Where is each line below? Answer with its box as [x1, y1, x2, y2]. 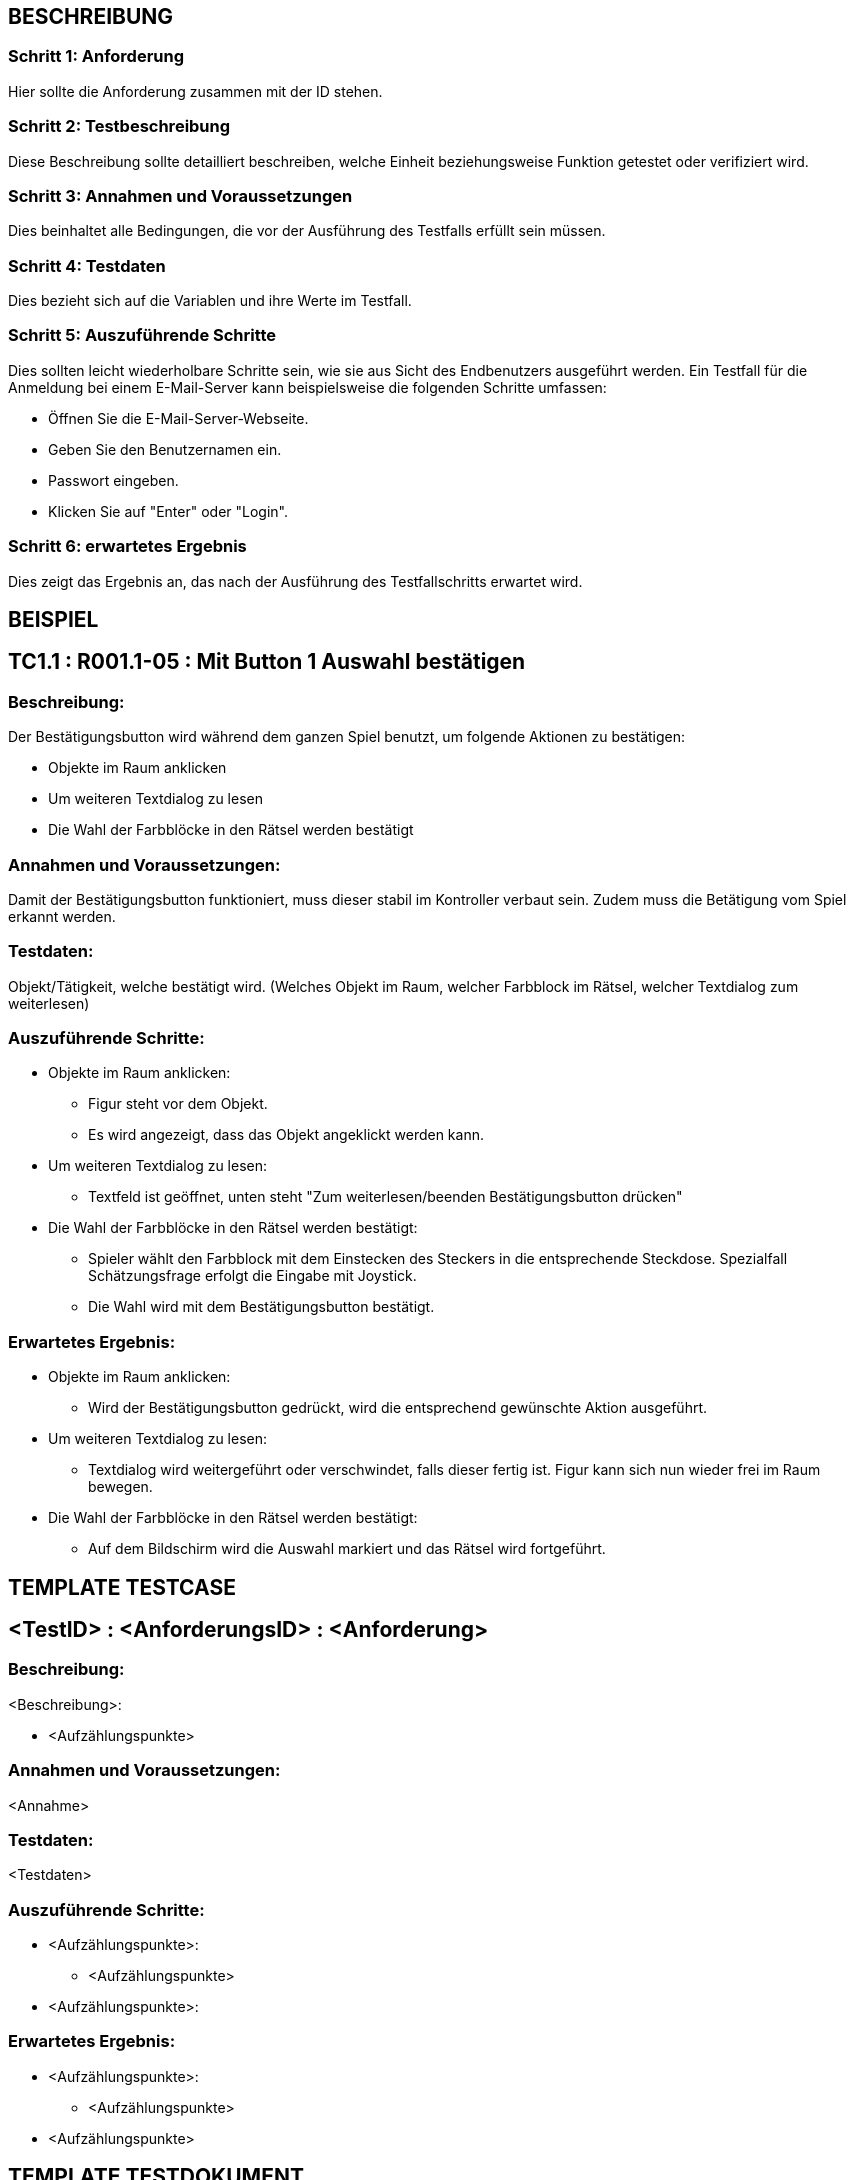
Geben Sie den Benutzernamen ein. [48, 440, 282, 458]
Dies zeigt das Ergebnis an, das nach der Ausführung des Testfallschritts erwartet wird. [8, 572, 583, 590]
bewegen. [88, 1478, 153, 1496]
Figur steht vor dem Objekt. [88, 1095, 268, 1113]
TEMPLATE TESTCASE [8, 1574, 236, 1600]
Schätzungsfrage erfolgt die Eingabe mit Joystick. [88, 1267, 417, 1285]
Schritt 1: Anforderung [8, 46, 185, 67]
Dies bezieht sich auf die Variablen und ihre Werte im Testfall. [8, 292, 412, 310]
